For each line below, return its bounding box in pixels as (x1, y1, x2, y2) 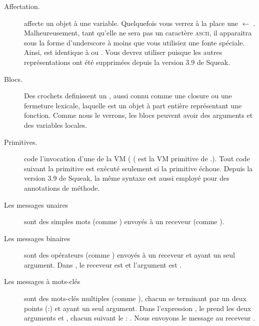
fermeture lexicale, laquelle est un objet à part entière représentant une (24, 100, 242, 110)
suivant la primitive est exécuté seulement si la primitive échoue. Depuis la (24, 163, 253, 173)
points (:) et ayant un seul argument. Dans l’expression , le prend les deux (24, 303, 251, 313)
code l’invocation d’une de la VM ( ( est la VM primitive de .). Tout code (24, 153, 250, 164)
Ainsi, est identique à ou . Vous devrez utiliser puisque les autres (24, 47, 222, 57)
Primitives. (4, 136, 37, 147)
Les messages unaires (4, 199, 68, 210)
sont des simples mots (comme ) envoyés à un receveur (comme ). (24, 216, 224, 227)
